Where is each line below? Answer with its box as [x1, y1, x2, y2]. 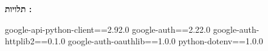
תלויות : [5, 2, 32, 15]
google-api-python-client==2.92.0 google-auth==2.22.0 [5, 22, 210, 35]
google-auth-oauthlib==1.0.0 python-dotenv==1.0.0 [67, 35, 263, 47]
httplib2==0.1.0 [5, 35, 66, 47]
